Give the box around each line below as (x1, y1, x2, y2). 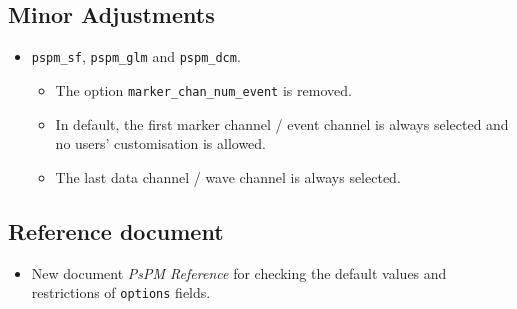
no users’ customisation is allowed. (55, 133, 266, 154)
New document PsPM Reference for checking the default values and (31, 262, 447, 283)
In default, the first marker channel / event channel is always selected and (55, 113, 509, 134)
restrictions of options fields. (31, 282, 211, 303)
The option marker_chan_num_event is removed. (55, 79, 352, 100)
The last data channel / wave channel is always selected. (55, 166, 401, 187)
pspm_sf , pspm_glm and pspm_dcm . (31, 46, 241, 67)
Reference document (8, 215, 224, 246)
